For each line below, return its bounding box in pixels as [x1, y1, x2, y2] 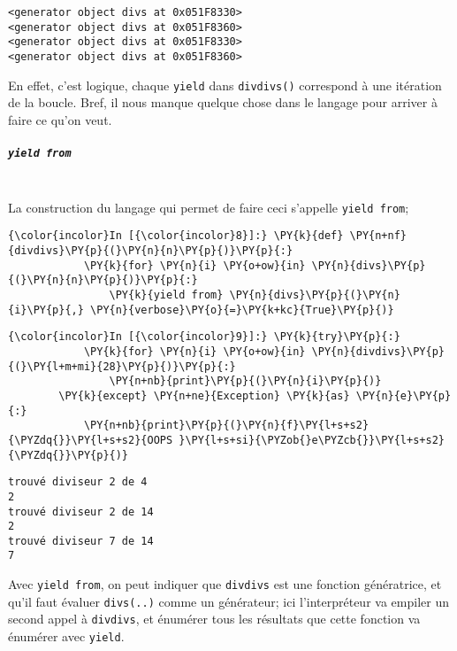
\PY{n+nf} [349, 229, 407, 243]
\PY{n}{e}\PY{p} [355, 389, 452, 402]
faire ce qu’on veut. [8, 110, 112, 128]
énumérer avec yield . [8, 627, 125, 646]
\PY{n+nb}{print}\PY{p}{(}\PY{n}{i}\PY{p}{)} [109, 375, 382, 388]
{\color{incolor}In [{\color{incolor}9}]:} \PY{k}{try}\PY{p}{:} [8, 330, 400, 344]
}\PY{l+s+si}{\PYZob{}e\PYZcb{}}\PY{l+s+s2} [179, 433, 445, 446]
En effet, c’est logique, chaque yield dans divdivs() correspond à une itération [8, 75, 442, 94]
